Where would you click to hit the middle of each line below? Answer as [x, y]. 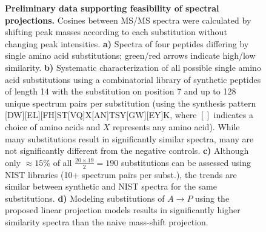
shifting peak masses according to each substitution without [116, 32]
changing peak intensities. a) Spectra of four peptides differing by [127, 43]
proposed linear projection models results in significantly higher [123, 210]
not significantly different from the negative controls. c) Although [127, 151]
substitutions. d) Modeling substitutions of [85, 198]
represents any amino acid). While [176, 126]
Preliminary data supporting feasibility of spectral [112, 8]
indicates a [233, 115]
